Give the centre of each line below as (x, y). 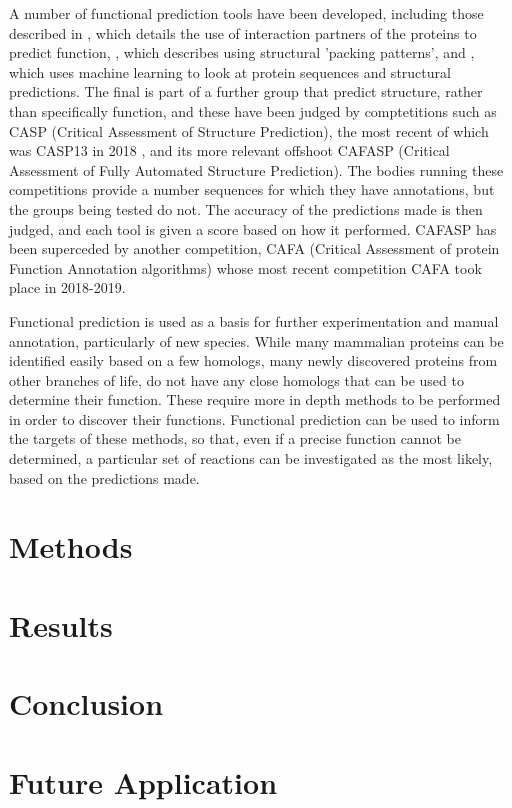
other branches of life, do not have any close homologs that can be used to (236, 379)
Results (61, 624)
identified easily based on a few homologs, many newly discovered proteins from (253, 360)
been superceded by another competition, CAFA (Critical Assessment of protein (254, 248)
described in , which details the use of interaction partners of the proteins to (243, 32)
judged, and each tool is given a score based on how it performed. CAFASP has (253, 228)
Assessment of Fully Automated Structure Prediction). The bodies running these (256, 169)
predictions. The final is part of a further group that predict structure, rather (246, 91)
